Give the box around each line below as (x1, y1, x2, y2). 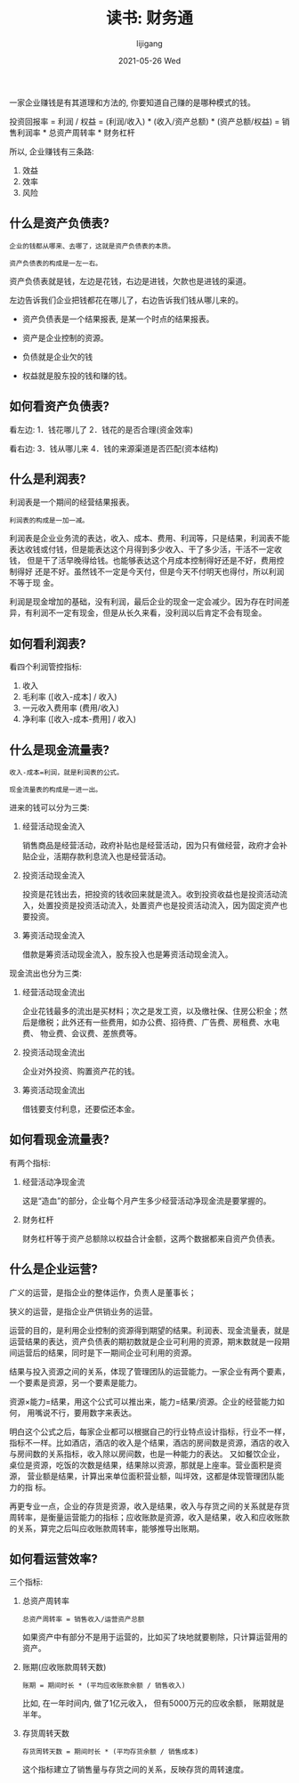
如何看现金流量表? (9, 1132, 109, 1147)
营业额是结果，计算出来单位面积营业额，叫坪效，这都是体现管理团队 (26, 1471, 277, 1481)
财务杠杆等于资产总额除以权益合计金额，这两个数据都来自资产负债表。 (21, 1233, 280, 1244)
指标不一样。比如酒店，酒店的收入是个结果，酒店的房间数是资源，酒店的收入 (9, 1437, 290, 1447)
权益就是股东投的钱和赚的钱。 (21, 370, 132, 381)
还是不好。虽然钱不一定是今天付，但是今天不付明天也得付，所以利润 (34, 566, 285, 577)
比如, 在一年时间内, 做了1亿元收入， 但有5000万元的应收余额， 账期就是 (21, 1698, 285, 1709)
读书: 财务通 (106, 8, 193, 28)
